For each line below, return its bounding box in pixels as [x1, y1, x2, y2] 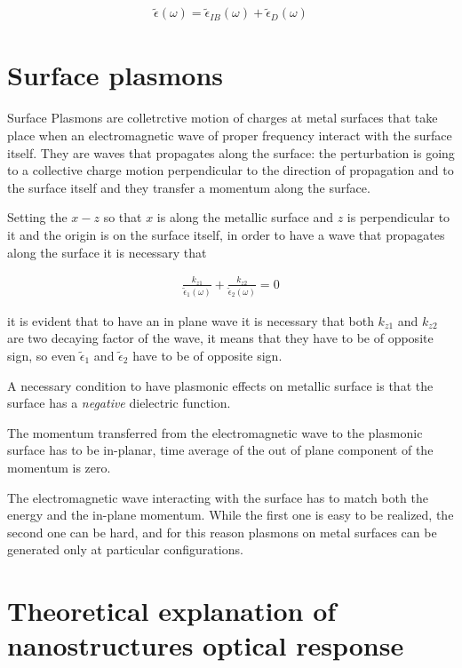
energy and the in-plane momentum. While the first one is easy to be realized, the [7, 505, 454, 524]
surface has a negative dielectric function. [7, 394, 231, 412]
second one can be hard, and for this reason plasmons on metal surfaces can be [7, 522, 437, 541]
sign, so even [7, 346, 76, 364]
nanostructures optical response [7, 627, 404, 664]
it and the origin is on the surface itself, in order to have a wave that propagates [7, 225, 445, 243]
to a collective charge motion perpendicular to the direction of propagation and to [7, 161, 454, 179]
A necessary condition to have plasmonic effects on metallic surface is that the [7, 376, 434, 394]
